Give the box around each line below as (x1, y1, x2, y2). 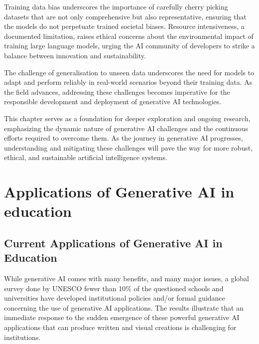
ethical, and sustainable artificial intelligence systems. (4, 152, 167, 163)
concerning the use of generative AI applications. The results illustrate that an (4, 302, 244, 313)
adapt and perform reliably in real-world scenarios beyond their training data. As (4, 77, 253, 87)
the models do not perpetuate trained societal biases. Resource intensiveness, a (4, 21, 245, 31)
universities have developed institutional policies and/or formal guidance (4, 293, 225, 303)
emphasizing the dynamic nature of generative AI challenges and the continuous (4, 123, 248, 133)
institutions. (4, 332, 41, 342)
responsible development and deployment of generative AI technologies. (4, 96, 222, 107)
